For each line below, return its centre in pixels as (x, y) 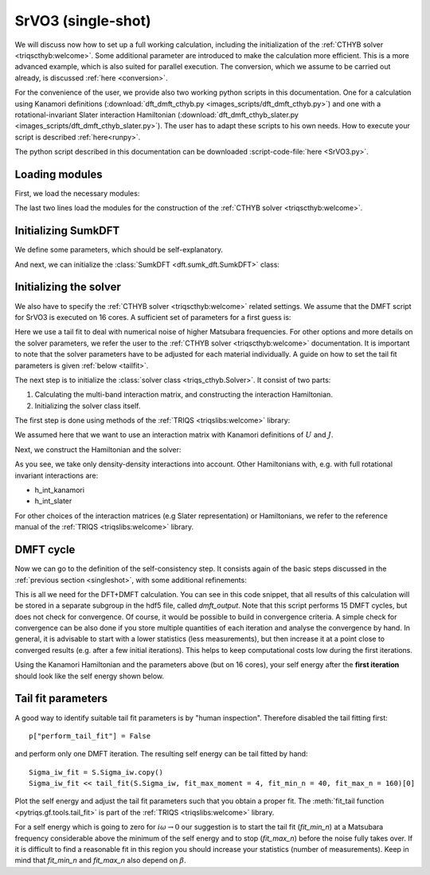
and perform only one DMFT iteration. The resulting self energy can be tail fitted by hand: (161, 754)
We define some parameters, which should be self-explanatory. (119, 250)
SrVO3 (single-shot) (83, 21)
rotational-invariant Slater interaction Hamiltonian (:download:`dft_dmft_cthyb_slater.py (156, 115)
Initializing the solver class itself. (88, 405)
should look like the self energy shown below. (90, 676)
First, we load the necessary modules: (77, 193)
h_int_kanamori (60, 490)
